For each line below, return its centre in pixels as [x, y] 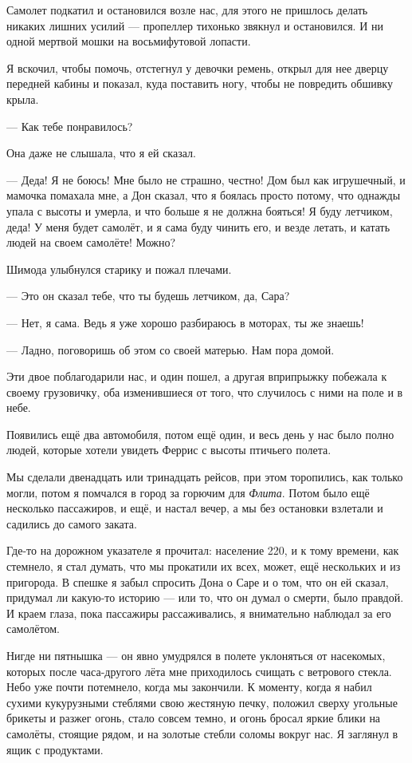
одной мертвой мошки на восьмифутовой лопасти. [129, 41]
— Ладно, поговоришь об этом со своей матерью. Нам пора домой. [171, 349]
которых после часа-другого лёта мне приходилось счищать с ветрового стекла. [199, 671]
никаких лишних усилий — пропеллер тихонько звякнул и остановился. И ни [195, 25]
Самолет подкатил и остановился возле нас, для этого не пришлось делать [187, 10]
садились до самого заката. [72, 523]
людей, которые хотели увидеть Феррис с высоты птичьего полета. [169, 450]
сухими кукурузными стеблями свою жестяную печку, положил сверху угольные [202, 702]
